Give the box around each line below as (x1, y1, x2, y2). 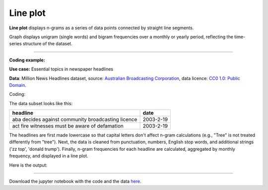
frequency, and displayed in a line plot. (9, 153, 89, 159)
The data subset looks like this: (9, 100, 73, 106)
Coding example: (9, 57, 46, 63)
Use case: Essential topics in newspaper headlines (9, 66, 114, 72)
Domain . (9, 82, 27, 88)
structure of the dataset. (22, 41, 72, 47)
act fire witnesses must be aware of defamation (12, 123, 124, 129)
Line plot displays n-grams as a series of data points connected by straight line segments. (9, 25, 194, 31)
